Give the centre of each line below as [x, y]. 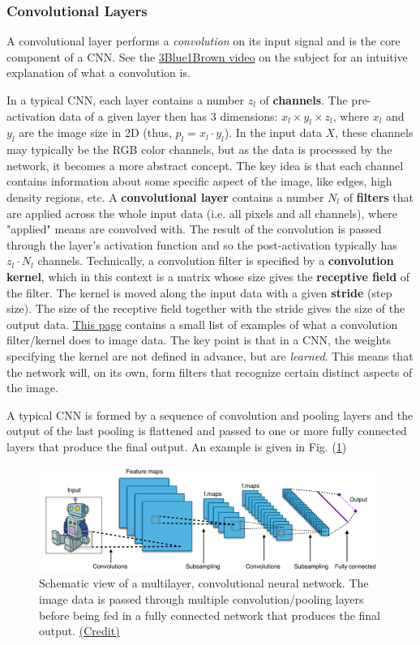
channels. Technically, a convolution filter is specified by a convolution [216, 261]
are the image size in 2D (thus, [95, 132]
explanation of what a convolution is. [99, 73]
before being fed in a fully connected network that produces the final [210, 615]
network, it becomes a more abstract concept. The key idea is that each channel [205, 165]
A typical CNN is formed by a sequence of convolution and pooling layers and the [210, 414]
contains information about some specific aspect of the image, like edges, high [199, 181]
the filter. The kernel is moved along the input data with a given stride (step [199, 292]
